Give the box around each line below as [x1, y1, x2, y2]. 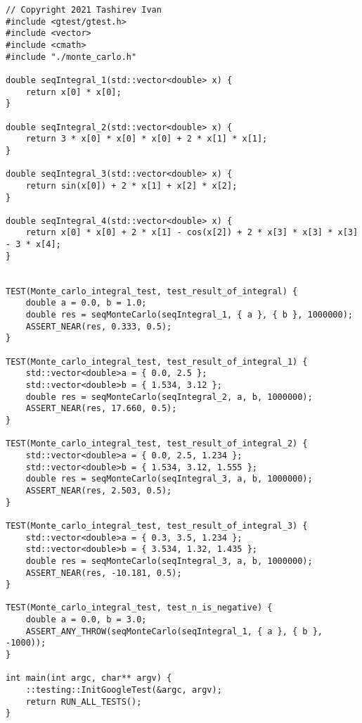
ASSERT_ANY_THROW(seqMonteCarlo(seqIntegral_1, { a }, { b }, [25, 626, 323, 636]
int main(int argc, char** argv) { [6, 673, 172, 684]
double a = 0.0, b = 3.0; [25, 615, 147, 625]
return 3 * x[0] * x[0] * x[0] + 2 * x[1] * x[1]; [25, 134, 268, 144]
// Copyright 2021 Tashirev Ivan [6, 5, 162, 15]
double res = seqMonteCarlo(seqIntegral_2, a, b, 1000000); [25, 391, 313, 402]
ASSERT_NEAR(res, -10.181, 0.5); [25, 567, 182, 578]
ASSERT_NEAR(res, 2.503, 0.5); [25, 485, 172, 496]
